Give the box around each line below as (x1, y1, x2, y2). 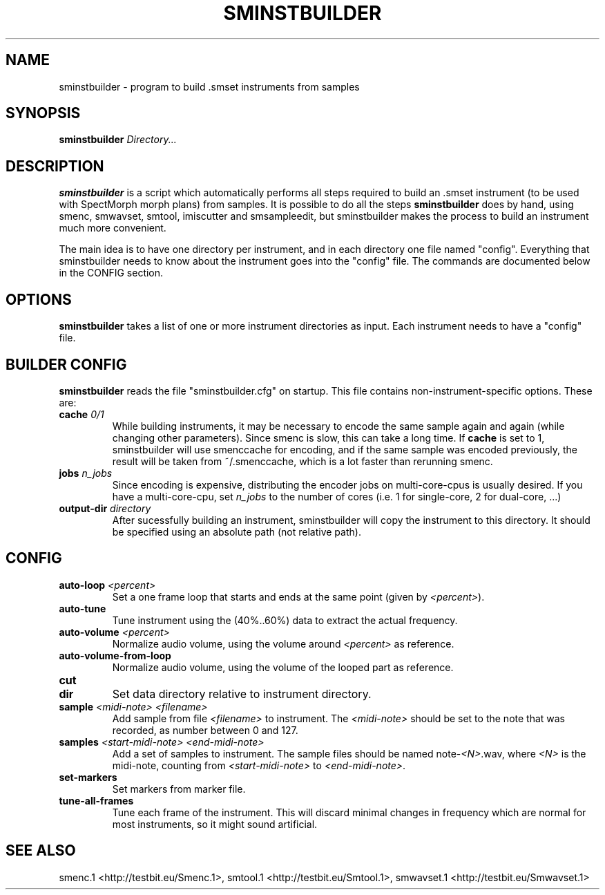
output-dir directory (59, 502, 151, 514)
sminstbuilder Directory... (59, 133, 177, 146)
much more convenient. (59, 222, 166, 234)
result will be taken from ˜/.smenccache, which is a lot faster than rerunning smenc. (112, 455, 493, 467)
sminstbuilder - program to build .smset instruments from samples (59, 80, 360, 93)
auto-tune (59, 602, 106, 614)
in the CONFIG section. (59, 267, 164, 279)
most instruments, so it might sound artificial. (112, 818, 318, 830)
